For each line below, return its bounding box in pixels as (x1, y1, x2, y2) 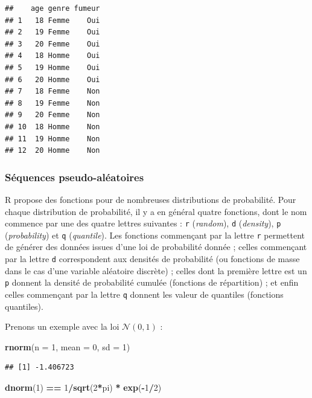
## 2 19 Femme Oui (5, 28, 100, 37)
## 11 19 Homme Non (5, 134, 100, 143)
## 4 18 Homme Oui (5, 51, 100, 60)
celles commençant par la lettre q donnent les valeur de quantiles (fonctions (5, 287, 284, 300)
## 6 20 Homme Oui (5, 75, 100, 84)
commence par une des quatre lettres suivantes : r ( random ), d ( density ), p (5, 217, 281, 229)
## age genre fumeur (5, 4, 100, 13)
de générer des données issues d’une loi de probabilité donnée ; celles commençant (5, 240, 307, 253)
